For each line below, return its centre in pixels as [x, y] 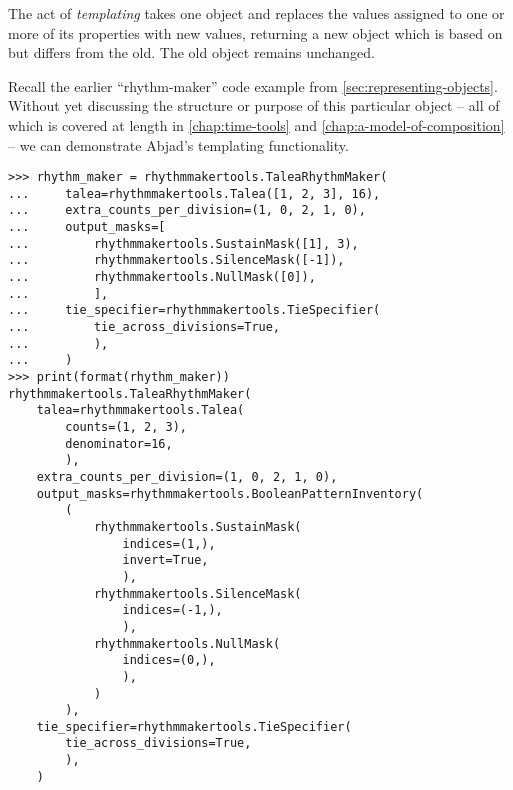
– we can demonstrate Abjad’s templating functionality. [178, 144]
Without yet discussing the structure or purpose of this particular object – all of [254, 105]
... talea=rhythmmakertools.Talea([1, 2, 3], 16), [194, 193]
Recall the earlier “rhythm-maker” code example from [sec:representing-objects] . [253, 85]
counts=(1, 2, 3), [126, 427]
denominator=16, [119, 443]
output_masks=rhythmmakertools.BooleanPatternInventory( [230, 493]
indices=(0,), [169, 660]
